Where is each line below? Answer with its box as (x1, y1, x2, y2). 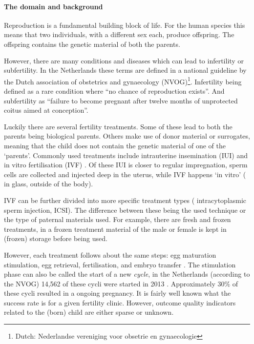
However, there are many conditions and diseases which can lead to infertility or (4, 55, 244, 65)
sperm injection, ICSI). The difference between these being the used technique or (4, 204, 246, 215)
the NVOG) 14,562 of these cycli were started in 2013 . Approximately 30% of (4, 278, 238, 288)
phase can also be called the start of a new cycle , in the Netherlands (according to (4, 269, 250, 279)
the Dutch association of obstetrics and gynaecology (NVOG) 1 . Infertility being (4, 75, 242, 86)
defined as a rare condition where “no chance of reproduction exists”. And (4, 86, 225, 96)
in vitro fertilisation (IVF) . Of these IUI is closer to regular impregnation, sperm (4, 160, 248, 170)
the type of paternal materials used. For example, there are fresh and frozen (4, 214, 231, 224)
